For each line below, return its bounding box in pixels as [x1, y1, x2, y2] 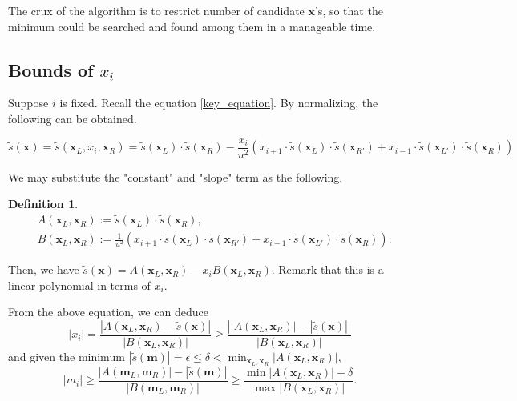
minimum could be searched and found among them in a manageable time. [8, 18, 376, 34]
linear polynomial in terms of [8, 276, 151, 293]
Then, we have [8, 261, 79, 278]
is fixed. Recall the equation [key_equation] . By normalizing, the [59, 94, 378, 111]
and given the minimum [8, 347, 125, 364]
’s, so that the [314, 2, 383, 18]
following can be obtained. [8, 110, 137, 126]
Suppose [8, 94, 49, 111]
